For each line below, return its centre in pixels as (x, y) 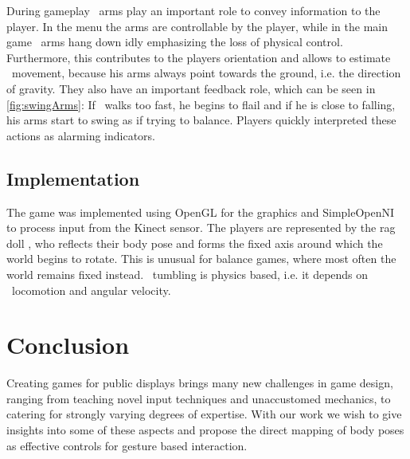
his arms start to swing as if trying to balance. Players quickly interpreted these (201, 120)
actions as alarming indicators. (81, 135)
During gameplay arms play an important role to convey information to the (193, 10)
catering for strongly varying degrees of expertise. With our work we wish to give (204, 414)
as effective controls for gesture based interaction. (127, 445)
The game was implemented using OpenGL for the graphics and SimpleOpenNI (201, 212)
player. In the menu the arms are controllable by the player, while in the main (197, 26)
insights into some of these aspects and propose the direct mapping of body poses (205, 430)
